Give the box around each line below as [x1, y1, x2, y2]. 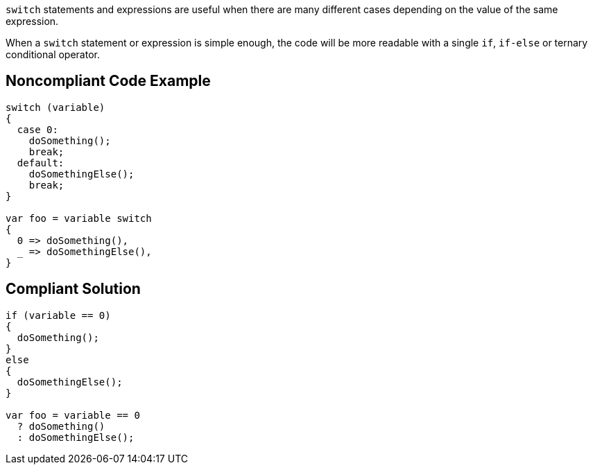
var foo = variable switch [6, 212, 152, 224]
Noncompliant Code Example [6, 72, 211, 90]
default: [17, 157, 65, 168]
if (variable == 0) [6, 309, 111, 321]
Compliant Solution [6, 280, 141, 298]
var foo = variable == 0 [6, 409, 140, 421]
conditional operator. [6, 49, 100, 60]
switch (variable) [6, 101, 105, 113]
